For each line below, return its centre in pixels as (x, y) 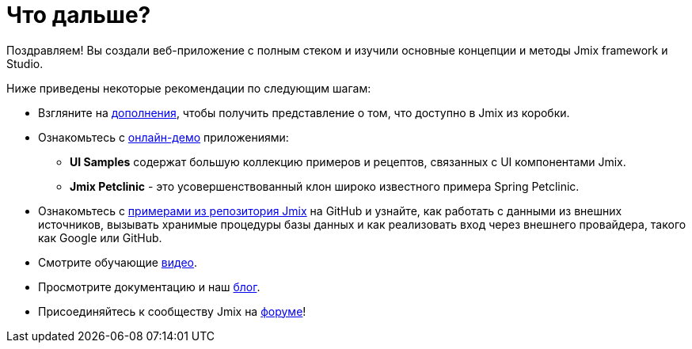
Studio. (25, 63)
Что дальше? (79, 15)
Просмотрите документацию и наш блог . (149, 286)
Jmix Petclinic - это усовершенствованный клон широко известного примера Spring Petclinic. (325, 186)
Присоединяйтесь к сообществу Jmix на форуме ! (172, 311)
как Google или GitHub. (100, 237)
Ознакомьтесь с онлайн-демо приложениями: (163, 137)
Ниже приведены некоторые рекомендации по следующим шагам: (189, 88)
